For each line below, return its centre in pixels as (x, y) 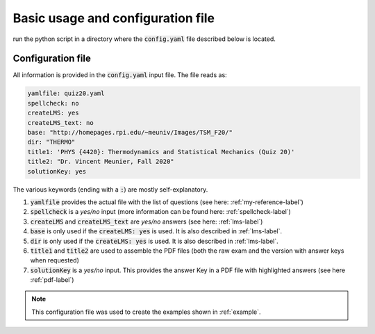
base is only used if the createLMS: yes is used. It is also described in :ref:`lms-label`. (156, 231)
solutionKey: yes (57, 171)
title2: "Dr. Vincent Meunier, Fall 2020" (101, 162)
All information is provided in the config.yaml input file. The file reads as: (120, 75)
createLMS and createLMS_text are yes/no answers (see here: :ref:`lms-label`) (147, 222)
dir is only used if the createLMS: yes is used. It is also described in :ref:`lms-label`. (155, 241)
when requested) (55, 260)
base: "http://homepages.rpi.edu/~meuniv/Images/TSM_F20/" (130, 132)
